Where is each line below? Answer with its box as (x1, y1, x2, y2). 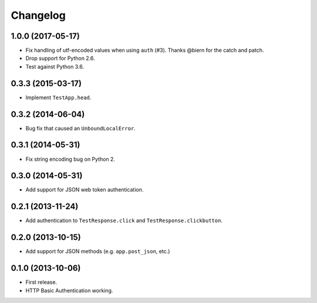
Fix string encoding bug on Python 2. (25, 156, 116, 163)
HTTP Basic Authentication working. (25, 287, 113, 294)
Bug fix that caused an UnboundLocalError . (25, 124, 136, 132)
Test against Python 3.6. (25, 63, 85, 70)
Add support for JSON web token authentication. (25, 186, 144, 193)
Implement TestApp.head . (25, 94, 92, 101)
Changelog (11, 9, 66, 22)
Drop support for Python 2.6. (25, 55, 95, 62)
